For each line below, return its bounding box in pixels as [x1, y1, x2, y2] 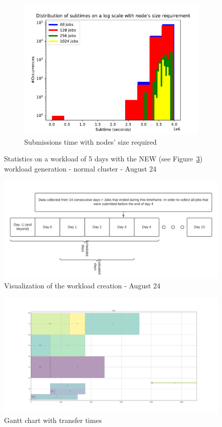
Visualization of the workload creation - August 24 [4, 280, 160, 290]
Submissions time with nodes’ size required [24, 136, 157, 147]
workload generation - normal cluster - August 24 [4, 163, 157, 174]
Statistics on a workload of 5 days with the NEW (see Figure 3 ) [4, 153, 203, 164]
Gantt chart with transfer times [4, 415, 102, 425]
